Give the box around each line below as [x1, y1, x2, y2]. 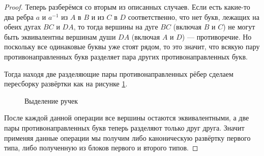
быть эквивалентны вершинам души [4, 31, 116, 42]
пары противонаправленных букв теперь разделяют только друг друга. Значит [4, 122, 245, 133]
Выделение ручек [24, 95, 78, 106]
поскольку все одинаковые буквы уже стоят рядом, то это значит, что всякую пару [4, 41, 260, 52]
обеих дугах [4, 21, 41, 32]
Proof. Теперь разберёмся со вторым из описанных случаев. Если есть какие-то [4, 2, 250, 12]
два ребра [4, 11, 34, 22]
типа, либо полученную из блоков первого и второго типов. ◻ [4, 142, 198, 153]
